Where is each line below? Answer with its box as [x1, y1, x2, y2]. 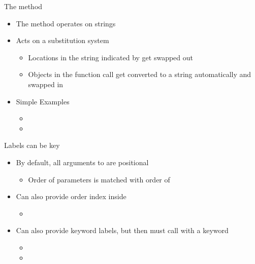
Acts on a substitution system [16, 35, 109, 46]
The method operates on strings [16, 18, 116, 28]
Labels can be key [4, 140, 60, 150]
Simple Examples [16, 96, 70, 106]
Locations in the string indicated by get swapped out [28, 52, 194, 62]
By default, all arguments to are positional [16, 157, 149, 167]
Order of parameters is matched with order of [28, 174, 170, 184]
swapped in [28, 79, 63, 89]
